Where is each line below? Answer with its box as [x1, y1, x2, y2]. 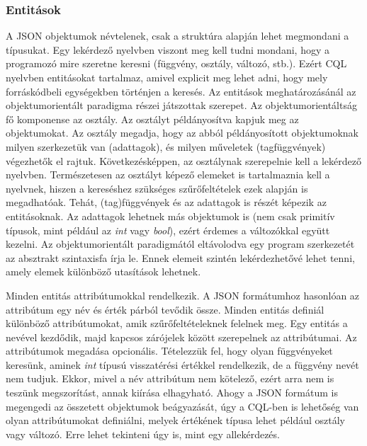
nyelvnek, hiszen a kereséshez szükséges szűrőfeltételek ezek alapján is [6, 181, 308, 195]
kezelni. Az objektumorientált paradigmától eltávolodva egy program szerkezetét [6, 236, 355, 251]
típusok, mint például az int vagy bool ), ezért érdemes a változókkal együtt [6, 222, 330, 237]
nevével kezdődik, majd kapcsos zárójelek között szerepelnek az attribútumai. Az [6, 329, 357, 344]
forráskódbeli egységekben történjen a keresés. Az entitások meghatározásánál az [6, 84, 356, 98]
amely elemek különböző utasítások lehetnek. [6, 264, 201, 279]
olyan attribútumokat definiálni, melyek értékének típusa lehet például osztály [6, 413, 345, 428]
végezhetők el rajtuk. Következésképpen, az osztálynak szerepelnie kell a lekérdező [6, 153, 361, 168]
